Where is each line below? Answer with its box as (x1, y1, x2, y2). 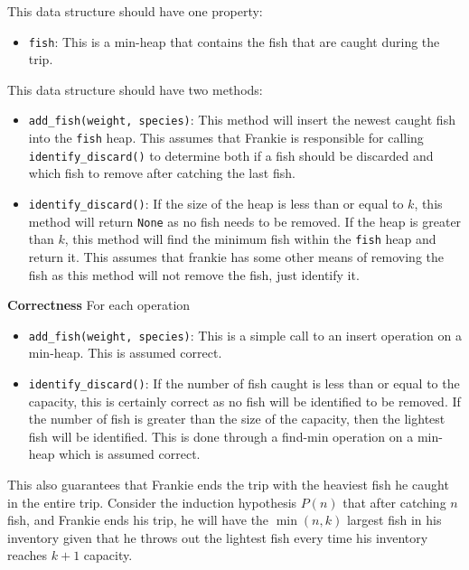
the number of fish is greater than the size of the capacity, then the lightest (28, 409, 446, 428)
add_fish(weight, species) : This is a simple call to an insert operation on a (28, 325, 462, 344)
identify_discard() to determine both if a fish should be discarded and (28, 145, 434, 164)
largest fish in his (346, 510, 442, 529)
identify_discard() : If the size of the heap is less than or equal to (28, 194, 404, 212)
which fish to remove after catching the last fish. (28, 164, 295, 182)
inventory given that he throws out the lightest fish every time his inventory (7, 528, 428, 547)
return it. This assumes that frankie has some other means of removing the (28, 247, 444, 266)
